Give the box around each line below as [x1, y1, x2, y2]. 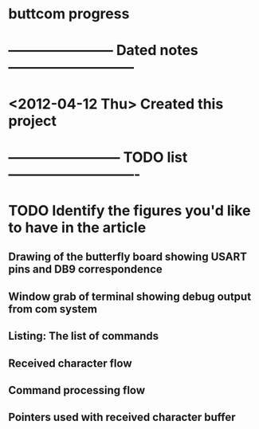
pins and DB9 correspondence [8, 262, 163, 276]
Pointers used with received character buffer [8, 411, 237, 424]
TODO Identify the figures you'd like [8, 201, 251, 219]
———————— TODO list [8, 148, 188, 166]
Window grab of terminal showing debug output [8, 289, 252, 303]
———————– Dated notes [8, 41, 198, 60]
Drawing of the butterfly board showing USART [8, 250, 247, 264]
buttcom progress [8, 5, 130, 23]
